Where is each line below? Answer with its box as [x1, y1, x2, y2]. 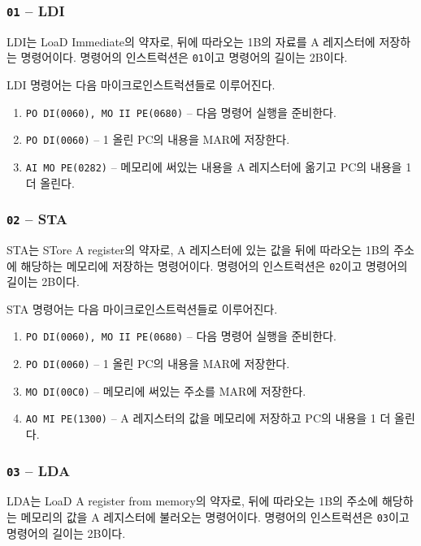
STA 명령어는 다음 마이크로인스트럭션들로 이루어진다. [7, 300, 278, 317]
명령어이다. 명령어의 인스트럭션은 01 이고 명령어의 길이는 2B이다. [20, 49, 348, 66]
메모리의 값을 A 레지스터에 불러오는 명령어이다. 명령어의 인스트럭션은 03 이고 [20, 509, 410, 525]
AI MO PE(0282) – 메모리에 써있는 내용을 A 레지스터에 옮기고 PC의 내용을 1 [25, 158, 412, 175]
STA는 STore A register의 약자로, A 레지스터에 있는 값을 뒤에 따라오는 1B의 [7, 240, 390, 258]
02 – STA [7, 209, 67, 229]
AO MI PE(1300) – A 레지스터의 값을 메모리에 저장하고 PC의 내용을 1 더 [25, 409, 391, 427]
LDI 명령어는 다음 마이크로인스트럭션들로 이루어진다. [7, 76, 276, 93]
